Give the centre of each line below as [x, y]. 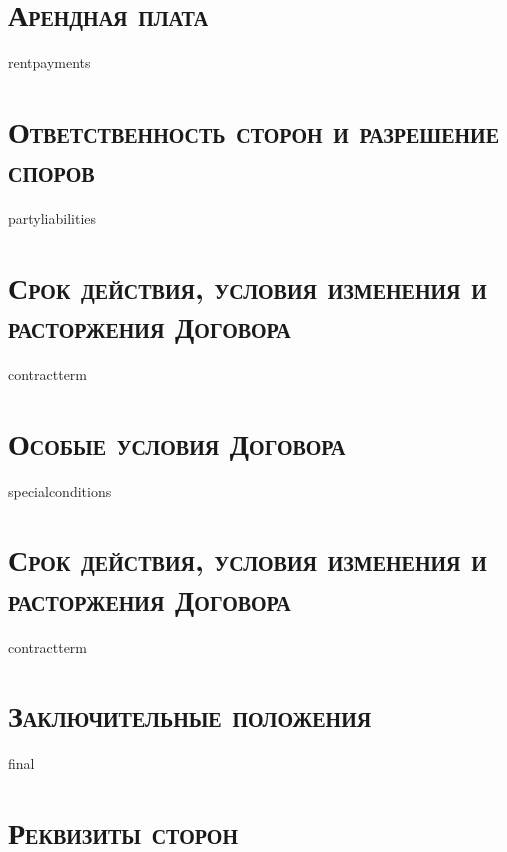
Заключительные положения [190, 715]
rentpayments [49, 62]
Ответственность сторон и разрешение [254, 130]
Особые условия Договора [177, 442]
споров [51, 170]
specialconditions [60, 490]
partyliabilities [52, 218]
